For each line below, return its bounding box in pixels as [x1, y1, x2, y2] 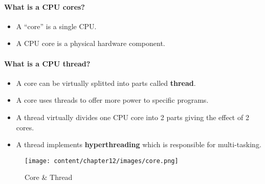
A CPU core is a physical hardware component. [16, 38, 165, 49]
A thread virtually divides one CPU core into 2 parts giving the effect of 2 [16, 111, 249, 122]
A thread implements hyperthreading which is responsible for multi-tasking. [16, 139, 261, 150]
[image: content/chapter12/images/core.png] [25, 157, 179, 165]
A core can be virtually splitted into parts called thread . [16, 77, 196, 88]
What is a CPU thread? [4, 58, 91, 68]
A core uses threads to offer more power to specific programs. [16, 95, 209, 105]
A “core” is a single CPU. [16, 20, 97, 31]
